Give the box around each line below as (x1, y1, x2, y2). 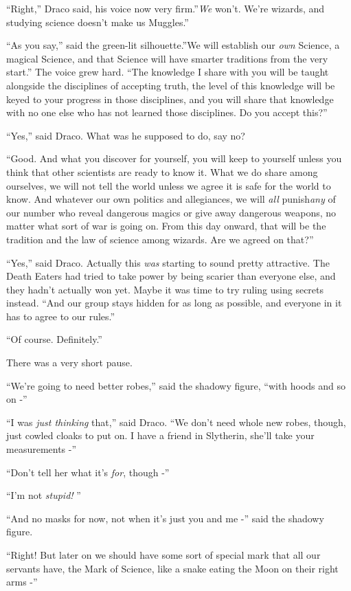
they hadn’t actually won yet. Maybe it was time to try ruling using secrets (6, 282, 324, 296)
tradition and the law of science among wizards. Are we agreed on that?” (6, 232, 314, 246)
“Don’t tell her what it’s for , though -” (6, 465, 170, 479)
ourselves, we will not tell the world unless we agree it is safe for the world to (6, 178, 331, 192)
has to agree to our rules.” (6, 309, 115, 323)
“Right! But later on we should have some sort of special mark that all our (6, 548, 321, 561)
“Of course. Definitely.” (6, 332, 102, 346)
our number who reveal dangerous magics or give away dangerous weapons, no (6, 205, 337, 219)
